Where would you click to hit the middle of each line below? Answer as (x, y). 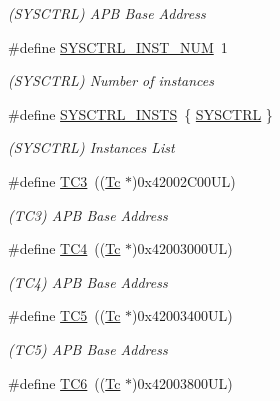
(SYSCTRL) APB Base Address (107, 13)
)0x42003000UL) (182, 248)
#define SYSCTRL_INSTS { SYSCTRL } (140, 113)
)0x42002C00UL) (184, 180)
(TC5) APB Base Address (88, 348)
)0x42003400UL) (182, 315)
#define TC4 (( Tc (64, 248)
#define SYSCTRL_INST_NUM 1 (118, 46)
